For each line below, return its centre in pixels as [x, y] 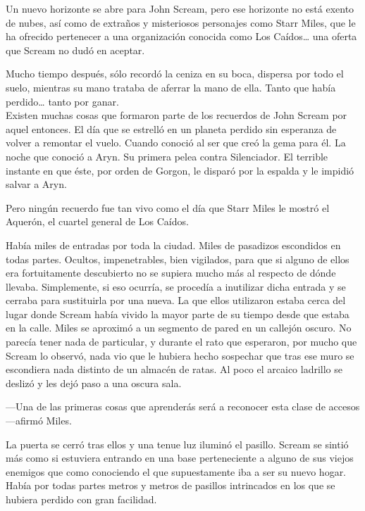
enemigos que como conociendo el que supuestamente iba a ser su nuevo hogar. [176, 471]
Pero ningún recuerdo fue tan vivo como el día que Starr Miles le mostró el [168, 207]
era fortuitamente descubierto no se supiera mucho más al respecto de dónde [171, 273]
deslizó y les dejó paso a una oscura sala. [94, 383]
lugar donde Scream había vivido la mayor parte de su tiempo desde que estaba [178, 314]
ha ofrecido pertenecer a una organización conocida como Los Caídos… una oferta [181, 36]
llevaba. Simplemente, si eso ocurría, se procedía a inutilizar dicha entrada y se [176, 286]
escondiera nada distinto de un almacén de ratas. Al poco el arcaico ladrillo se [174, 369]
